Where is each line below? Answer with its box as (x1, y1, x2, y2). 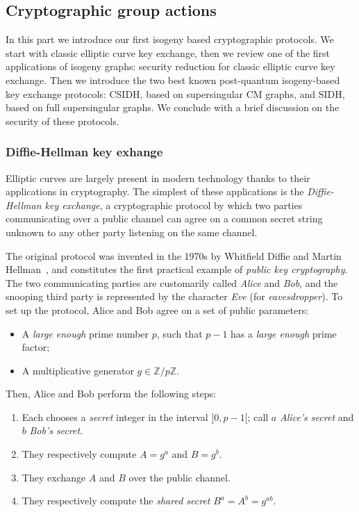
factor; (22, 340, 50, 354)
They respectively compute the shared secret (22, 493, 210, 508)
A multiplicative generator (22, 363, 134, 377)
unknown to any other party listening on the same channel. (6, 224, 258, 239)
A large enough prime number (22, 326, 149, 340)
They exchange (22, 470, 86, 484)
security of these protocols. (6, 113, 119, 128)
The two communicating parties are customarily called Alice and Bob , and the (6, 275, 338, 290)
